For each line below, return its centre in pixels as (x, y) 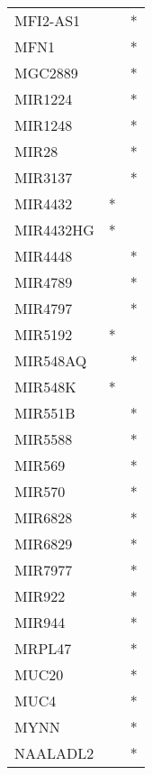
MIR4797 (44, 308)
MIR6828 (44, 517)
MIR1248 (44, 125)
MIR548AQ (51, 360)
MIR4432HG (54, 230)
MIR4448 (44, 256)
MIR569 (40, 465)
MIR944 (40, 622)
